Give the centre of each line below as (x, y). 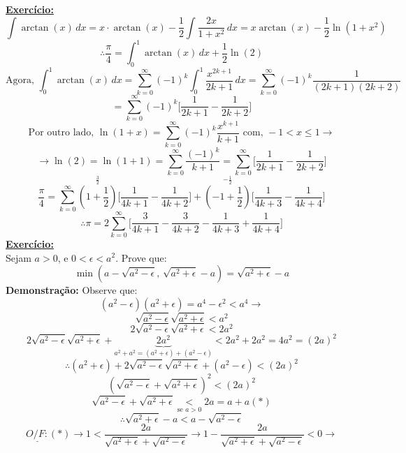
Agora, (20, 81)
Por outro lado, (61, 133)
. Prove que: (141, 257)
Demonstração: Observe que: (72, 290)
